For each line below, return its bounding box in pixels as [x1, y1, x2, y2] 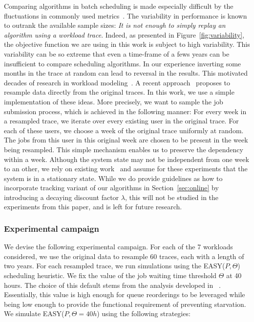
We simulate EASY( [4, 308, 64, 319]
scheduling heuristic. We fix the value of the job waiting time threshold [4, 270, 217, 281]
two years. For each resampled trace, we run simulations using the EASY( [4, 261, 225, 271]
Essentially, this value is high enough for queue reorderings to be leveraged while [4, 289, 245, 300]
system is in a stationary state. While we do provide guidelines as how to [4, 173, 223, 183]
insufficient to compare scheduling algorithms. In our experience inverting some [4, 58, 241, 68]
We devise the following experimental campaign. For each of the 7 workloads [4, 241, 233, 252]
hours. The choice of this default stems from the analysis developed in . [4, 280, 221, 290]
